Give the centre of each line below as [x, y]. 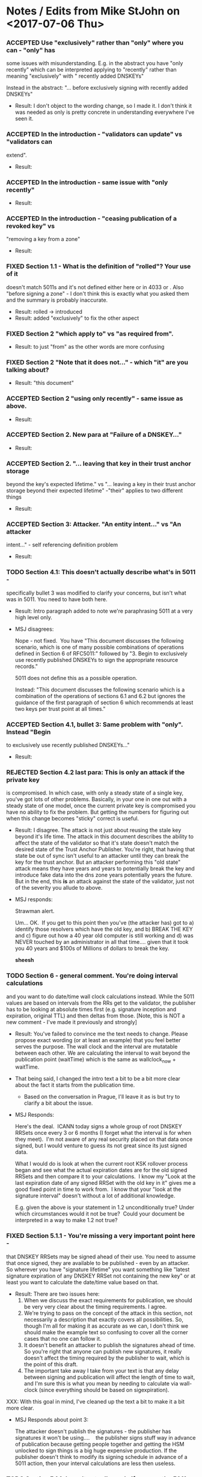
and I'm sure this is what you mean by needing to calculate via [101, 1383]
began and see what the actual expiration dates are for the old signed [101, 1170]
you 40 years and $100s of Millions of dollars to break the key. [92, 948]
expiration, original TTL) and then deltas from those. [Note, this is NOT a [96, 1016]
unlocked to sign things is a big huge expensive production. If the [96, 1450]
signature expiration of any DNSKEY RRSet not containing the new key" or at [101, 1276]
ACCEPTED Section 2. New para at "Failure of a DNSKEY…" [94, 435]
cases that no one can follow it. [63, 1338]
